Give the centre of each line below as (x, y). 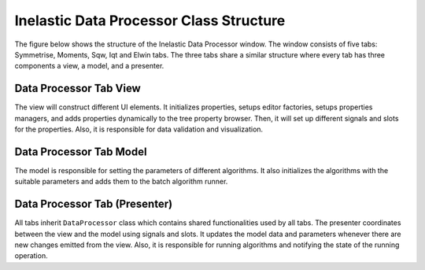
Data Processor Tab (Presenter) (94, 204)
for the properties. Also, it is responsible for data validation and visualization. (139, 129)
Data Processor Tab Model (81, 152)
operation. (31, 256)
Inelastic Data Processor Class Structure (150, 20)
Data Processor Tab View (78, 89)
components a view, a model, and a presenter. (89, 66)
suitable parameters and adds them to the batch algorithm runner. (121, 182)
